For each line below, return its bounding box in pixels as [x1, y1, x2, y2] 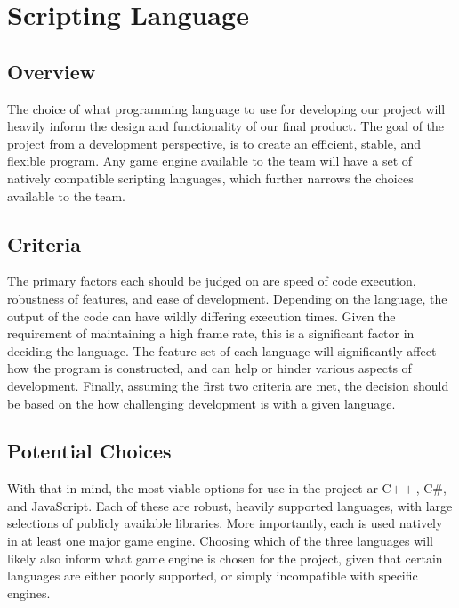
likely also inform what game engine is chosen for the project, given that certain [7, 548, 443, 567]
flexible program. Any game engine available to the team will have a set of [7, 151, 413, 170]
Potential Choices [7, 437, 172, 465]
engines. [7, 583, 51, 602]
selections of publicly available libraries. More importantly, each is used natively [7, 514, 443, 532]
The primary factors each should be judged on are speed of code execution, [7, 272, 416, 290]
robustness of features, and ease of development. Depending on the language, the [7, 288, 447, 307]
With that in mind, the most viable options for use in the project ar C [7, 479, 391, 498]
